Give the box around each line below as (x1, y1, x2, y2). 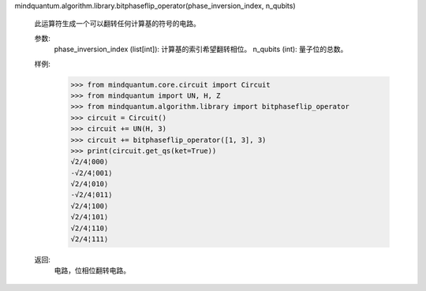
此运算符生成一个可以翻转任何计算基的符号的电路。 (34, 19, 200, 28)
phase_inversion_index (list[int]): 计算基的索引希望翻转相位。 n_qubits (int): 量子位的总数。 (54, 44, 348, 54)
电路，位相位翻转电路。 (54, 266, 130, 275)
